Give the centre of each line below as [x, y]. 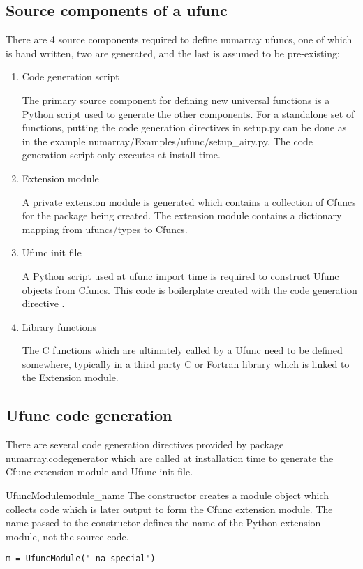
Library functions [59, 326]
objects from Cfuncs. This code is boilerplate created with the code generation [190, 289]
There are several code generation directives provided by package [145, 444]
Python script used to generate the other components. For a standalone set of [188, 113]
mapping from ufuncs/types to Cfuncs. [105, 229]
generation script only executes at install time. [121, 155]
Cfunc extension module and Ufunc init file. [99, 472]
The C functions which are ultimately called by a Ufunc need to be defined [182, 350]
